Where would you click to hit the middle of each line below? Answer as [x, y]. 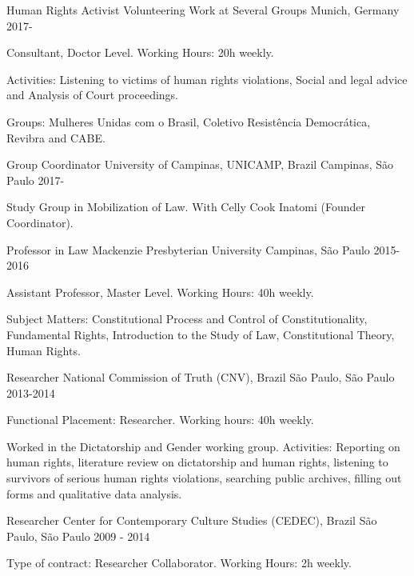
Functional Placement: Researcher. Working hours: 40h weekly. [160, 420]
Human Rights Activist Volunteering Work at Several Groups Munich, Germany [203, 10]
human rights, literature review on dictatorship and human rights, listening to [197, 462]
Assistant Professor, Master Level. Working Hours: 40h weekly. [160, 292]
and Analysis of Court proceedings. [92, 95]
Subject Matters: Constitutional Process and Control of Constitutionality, [187, 319]
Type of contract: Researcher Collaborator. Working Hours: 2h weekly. [179, 563]
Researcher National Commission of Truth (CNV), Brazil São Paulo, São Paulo [201, 377]
